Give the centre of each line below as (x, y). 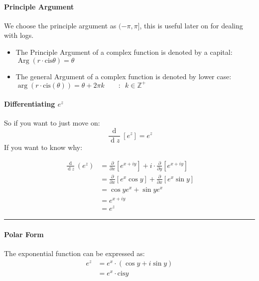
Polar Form (24, 234)
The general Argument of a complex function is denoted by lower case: (124, 76)
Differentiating (30, 104)
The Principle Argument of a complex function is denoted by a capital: (124, 52)
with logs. (19, 35)
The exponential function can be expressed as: (74, 253)
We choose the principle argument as (60, 25)
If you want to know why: (43, 147)
